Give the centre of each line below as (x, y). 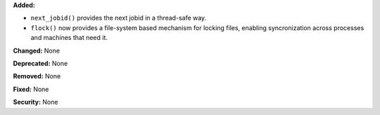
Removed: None (37, 76)
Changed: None (36, 50)
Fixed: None (31, 89)
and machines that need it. (69, 38)
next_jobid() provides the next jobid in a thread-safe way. (119, 18)
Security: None (36, 102)
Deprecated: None (40, 63)
